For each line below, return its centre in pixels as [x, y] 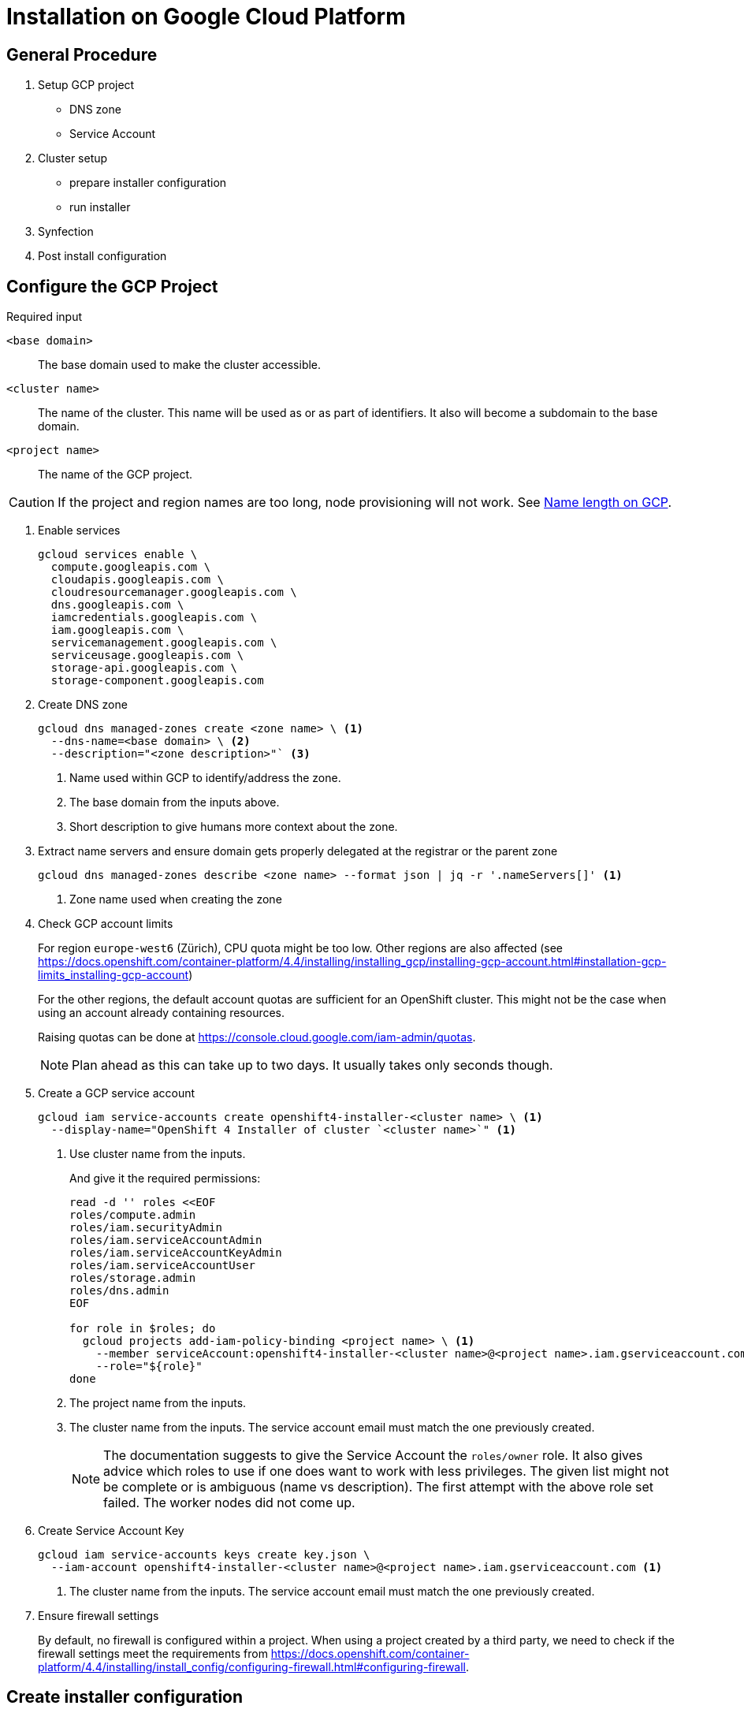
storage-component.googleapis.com [157, 681]
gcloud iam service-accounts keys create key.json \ [204, 1555]
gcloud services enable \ [118, 555]
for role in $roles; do [143, 1329]
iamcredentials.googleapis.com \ [154, 618]
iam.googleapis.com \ [117, 630]
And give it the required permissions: [165, 1179]
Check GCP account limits [106, 924]
